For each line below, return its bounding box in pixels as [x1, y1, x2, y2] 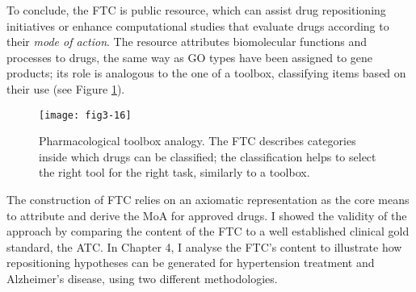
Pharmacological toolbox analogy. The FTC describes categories [39, 132, 356, 149]
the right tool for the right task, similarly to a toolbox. [39, 164, 310, 181]
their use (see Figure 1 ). [6, 80, 125, 97]
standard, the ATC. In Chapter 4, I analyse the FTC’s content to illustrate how [6, 238, 402, 255]
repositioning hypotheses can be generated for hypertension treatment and [6, 254, 375, 271]
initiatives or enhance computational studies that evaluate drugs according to [6, 17, 389, 34]
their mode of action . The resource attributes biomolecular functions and [6, 33, 368, 50]
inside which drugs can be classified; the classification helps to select [39, 148, 376, 165]
